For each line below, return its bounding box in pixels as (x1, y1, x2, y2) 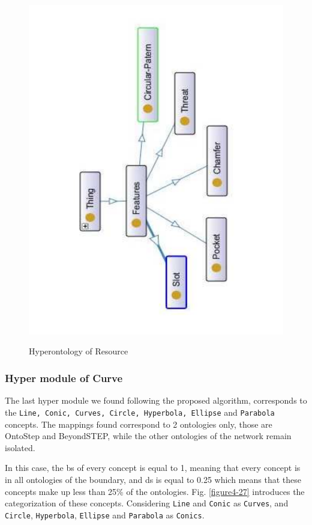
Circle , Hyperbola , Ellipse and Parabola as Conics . (5, 508, 205, 521)
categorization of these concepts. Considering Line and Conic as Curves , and (5, 497, 289, 509)
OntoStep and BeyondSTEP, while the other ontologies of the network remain (5, 429, 292, 442)
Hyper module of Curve (5, 371, 123, 385)
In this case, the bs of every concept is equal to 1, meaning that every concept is (5, 461, 301, 474)
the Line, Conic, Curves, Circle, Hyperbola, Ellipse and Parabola (5, 405, 275, 418)
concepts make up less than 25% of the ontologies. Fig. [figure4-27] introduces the (5, 485, 305, 497)
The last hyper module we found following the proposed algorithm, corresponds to (5, 394, 307, 407)
